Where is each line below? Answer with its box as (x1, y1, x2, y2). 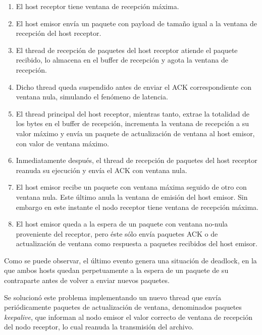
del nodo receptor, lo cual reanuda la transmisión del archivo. (4, 321, 194, 332)
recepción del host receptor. (16, 28, 101, 38)
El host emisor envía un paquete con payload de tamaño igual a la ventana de (16, 18, 257, 28)
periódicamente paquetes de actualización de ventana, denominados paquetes (4, 302, 242, 312)
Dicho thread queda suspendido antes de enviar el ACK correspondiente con (16, 81, 251, 92)
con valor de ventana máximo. (16, 138, 109, 148)
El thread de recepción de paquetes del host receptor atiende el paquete (16, 44, 238, 55)
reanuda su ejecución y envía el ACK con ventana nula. (16, 164, 187, 175)
